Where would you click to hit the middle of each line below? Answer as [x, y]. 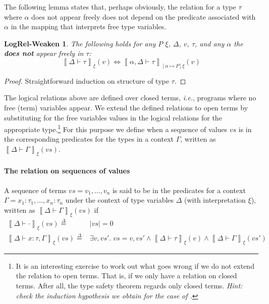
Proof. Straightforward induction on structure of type [87, 80]
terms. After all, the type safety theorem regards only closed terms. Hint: [129, 285]
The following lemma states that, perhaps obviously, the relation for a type [120, 7]
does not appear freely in [44, 53]
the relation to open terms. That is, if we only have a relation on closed [126, 276]
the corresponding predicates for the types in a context [89, 139]
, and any [210, 43]
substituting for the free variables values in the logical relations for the [113, 117]
